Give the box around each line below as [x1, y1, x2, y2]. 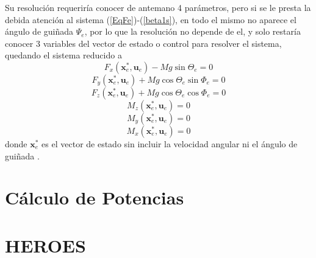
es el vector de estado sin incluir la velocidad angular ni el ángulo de [41, 137, 298, 150]
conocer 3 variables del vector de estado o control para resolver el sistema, [5, 37, 282, 49]
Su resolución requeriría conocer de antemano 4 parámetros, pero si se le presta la [5, 1, 311, 13]
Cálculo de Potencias [5, 185, 184, 210]
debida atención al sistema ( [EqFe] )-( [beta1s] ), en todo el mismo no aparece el [5, 13, 296, 26]
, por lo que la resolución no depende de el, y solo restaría [84, 25, 301, 38]
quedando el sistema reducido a [5, 49, 122, 61]
